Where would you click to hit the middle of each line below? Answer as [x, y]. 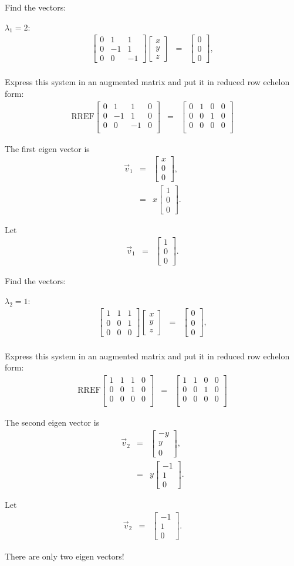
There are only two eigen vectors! [65, 556]
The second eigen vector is [52, 422]
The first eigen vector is [47, 148]
